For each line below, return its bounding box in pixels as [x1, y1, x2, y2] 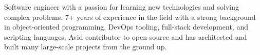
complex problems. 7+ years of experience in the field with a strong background [4, 11, 256, 22]
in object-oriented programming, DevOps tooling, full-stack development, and [4, 21, 248, 32]
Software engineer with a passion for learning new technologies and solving [4, 2, 239, 12]
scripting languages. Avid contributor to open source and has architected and [4, 31, 247, 42]
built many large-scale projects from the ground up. [4, 41, 167, 52]
